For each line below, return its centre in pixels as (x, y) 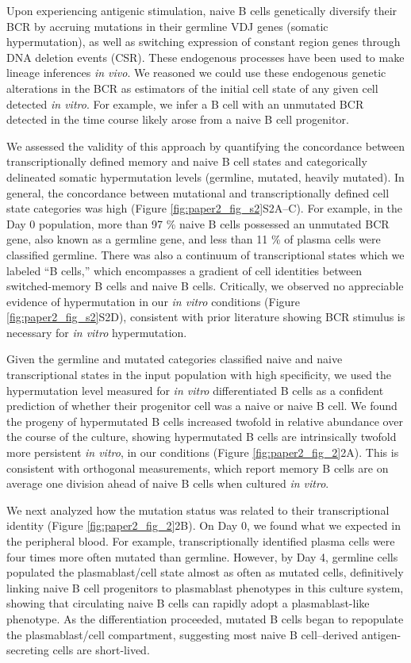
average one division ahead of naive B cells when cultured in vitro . (168, 483)
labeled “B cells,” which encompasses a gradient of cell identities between (184, 270)
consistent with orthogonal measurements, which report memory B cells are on (198, 468)
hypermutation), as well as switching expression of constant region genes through (204, 42)
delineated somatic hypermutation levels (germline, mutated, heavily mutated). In (205, 176)
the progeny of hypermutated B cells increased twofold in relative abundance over (205, 421)
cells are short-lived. (101, 650)
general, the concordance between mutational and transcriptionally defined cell (198, 192)
